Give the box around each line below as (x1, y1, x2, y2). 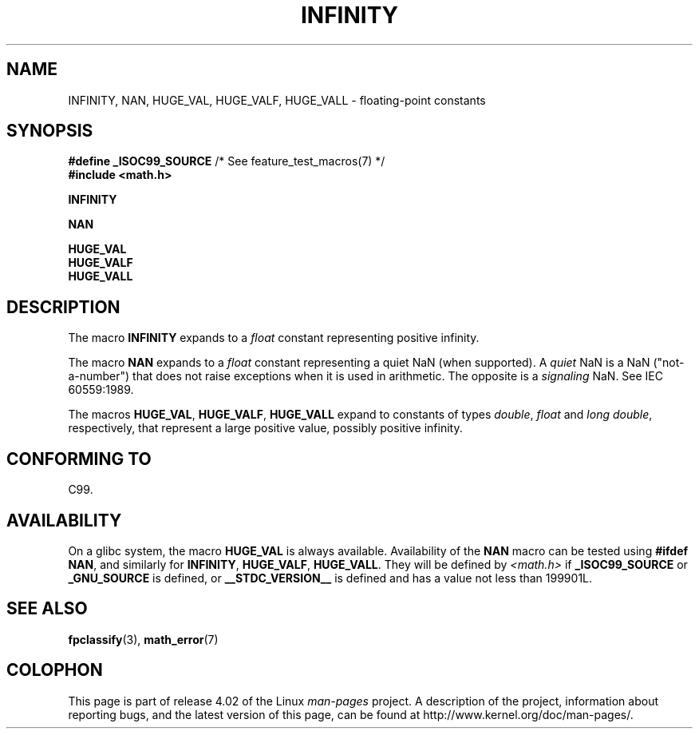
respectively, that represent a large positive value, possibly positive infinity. (68, 421, 463, 435)
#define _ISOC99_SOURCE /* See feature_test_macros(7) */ (68, 154, 385, 169)
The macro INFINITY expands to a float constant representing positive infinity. (68, 331, 480, 345)
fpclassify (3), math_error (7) (68, 632, 219, 646)
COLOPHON (6, 660, 103, 681)
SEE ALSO (6, 598, 88, 619)
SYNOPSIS (6, 121, 93, 141)
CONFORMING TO (6, 448, 152, 469)
